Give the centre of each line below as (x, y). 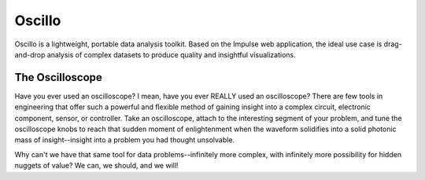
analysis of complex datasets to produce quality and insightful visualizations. (171, 54)
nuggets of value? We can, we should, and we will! (96, 166)
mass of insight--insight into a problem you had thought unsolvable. (125, 140)
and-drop (30, 54)
